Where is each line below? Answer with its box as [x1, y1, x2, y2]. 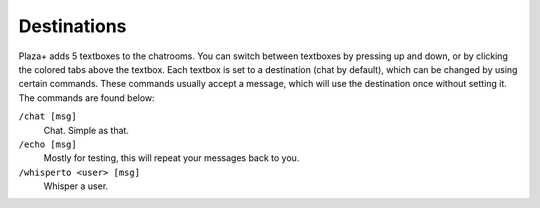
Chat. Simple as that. [43, 124, 130, 136]
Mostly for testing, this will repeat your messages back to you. [43, 152, 300, 164]
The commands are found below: [18, 91, 155, 104]
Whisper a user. [43, 180, 109, 192]
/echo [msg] [18, 138, 77, 150]
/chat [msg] [18, 111, 77, 122]
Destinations [18, 15, 127, 37]
